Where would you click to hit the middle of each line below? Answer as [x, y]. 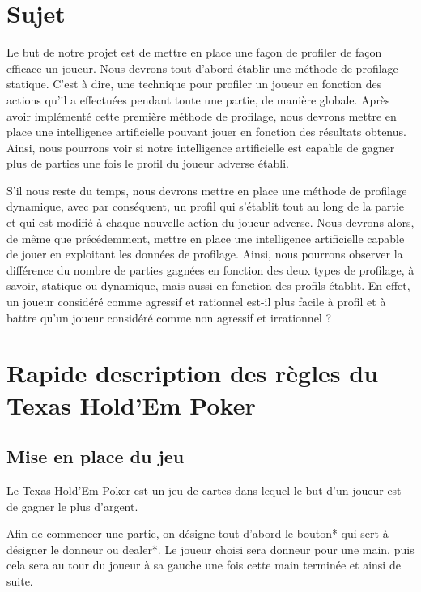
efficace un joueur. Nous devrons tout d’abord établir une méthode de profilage [202, 68]
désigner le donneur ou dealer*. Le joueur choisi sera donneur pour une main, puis [210, 549]
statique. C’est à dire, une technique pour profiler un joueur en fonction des [194, 84]
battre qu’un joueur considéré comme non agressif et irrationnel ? [169, 317]
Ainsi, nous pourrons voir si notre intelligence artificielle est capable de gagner [201, 147]
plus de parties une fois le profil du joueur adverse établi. [148, 163]
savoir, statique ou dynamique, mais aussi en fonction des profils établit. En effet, [208, 285]
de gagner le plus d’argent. [72, 506]
